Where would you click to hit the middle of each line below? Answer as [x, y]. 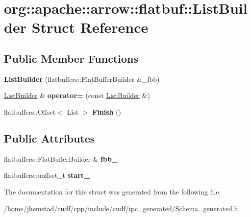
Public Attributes [50, 138]
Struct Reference [90, 27]
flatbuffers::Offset [30, 111]
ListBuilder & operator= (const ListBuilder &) [77, 95]
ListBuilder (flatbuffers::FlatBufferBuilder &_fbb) [82, 79]
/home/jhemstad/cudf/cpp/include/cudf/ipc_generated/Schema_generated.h [121, 208]
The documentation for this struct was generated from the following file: [113, 191]
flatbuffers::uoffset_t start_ [47, 175]
